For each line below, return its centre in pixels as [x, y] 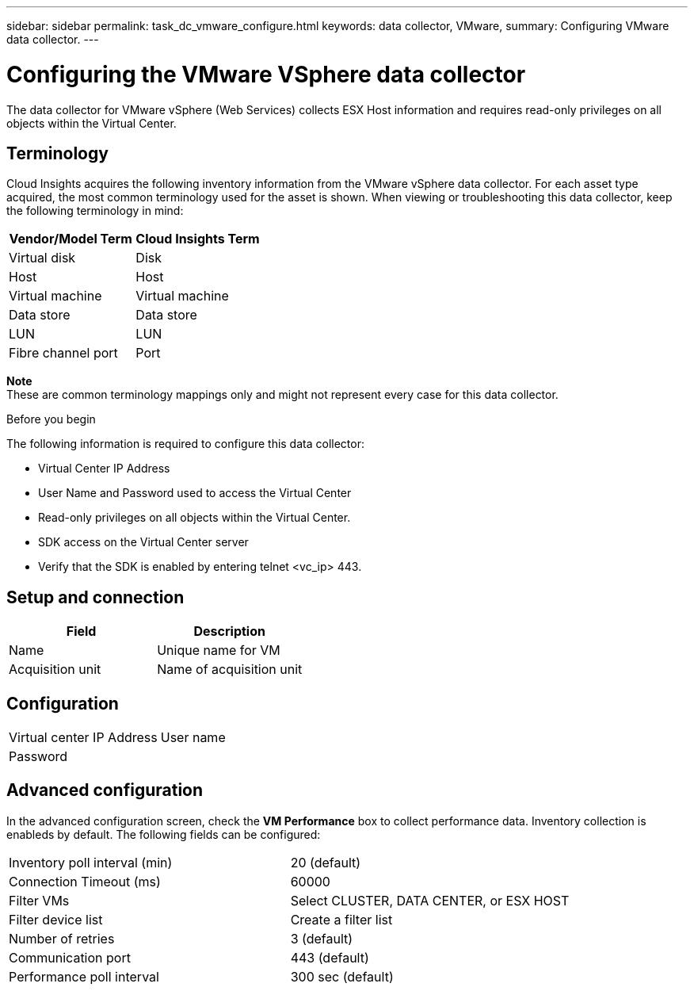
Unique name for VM [219, 650]
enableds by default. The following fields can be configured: [164, 834]
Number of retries [62, 938]
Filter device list [56, 919]
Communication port [70, 957]
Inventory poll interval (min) [91, 862]
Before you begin [51, 419]
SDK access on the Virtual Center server [143, 542]
